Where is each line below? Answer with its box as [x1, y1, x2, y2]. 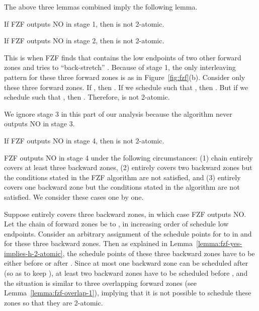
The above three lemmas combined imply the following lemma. [4, 2, 198, 12]
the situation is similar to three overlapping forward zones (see [4, 277, 197, 288]
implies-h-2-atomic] [4, 248, 63, 258]
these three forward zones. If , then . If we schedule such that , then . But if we [4, 82, 248, 92]
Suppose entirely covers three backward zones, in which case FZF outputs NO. [4, 208, 246, 219]
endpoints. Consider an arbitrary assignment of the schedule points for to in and [4, 228, 252, 239]
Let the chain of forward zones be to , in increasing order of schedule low [4, 218, 229, 229]
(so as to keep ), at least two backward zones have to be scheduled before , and [4, 268, 248, 278]
